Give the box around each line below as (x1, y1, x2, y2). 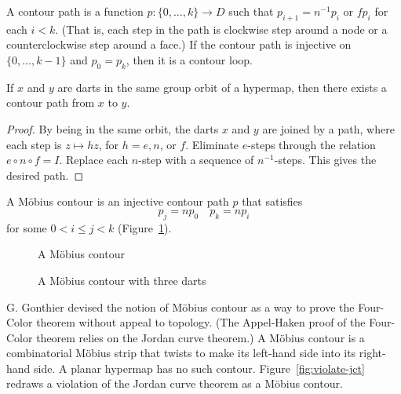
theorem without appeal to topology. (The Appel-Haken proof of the (36, 314, 366, 330)
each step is (6, 136, 62, 152)
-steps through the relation (247, 136, 376, 152)
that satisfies (242, 193, 303, 210)
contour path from (6, 94, 95, 111)
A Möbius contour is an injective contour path (6, 193, 229, 210)
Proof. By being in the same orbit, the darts (6, 120, 219, 137)
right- (359, 345, 386, 361)
